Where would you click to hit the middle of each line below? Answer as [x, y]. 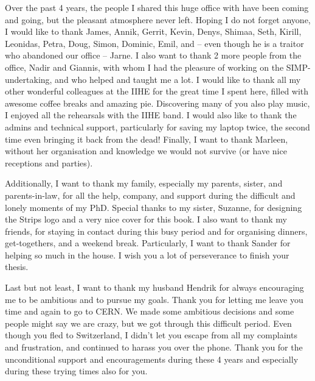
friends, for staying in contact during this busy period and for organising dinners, [156, 231]
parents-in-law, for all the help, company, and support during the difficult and [150, 195]
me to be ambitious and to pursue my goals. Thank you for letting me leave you [154, 299]
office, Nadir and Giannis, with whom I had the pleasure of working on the [144, 67]
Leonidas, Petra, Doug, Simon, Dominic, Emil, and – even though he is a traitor [154, 43]
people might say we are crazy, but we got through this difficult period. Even [148, 323]
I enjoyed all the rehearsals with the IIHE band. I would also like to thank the [151, 115]
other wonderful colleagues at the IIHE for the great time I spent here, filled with [157, 91]
